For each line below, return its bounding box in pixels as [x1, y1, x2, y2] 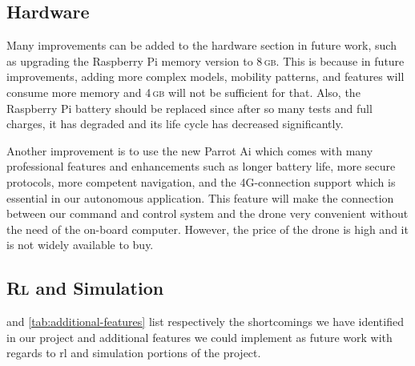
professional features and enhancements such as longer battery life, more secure [6, 158, 396, 175]
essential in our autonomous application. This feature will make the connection [6, 189, 394, 206]
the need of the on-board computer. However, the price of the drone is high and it [6, 220, 409, 237]
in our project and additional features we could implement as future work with [6, 328, 393, 345]
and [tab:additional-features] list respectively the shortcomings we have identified [6, 313, 404, 330]
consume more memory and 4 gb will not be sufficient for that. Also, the [6, 83, 361, 100]
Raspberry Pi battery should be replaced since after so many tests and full [6, 99, 373, 116]
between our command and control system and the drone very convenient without [6, 205, 409, 222]
